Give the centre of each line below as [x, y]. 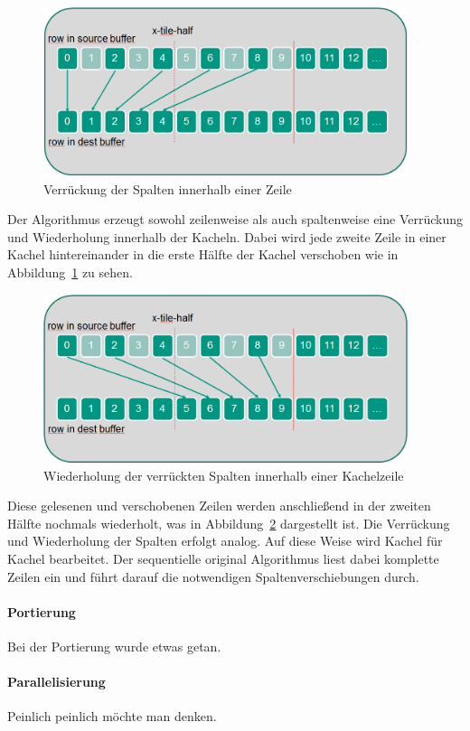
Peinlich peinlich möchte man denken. [112, 716]
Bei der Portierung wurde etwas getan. [114, 646]
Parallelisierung [56, 682]
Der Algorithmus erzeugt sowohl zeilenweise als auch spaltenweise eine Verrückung [235, 219]
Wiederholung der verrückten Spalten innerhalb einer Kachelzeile [224, 475]
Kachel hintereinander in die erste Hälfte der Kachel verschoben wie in [203, 254]
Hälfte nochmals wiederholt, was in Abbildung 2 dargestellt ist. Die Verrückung [229, 523]
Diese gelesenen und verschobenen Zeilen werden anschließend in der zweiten [219, 506]
